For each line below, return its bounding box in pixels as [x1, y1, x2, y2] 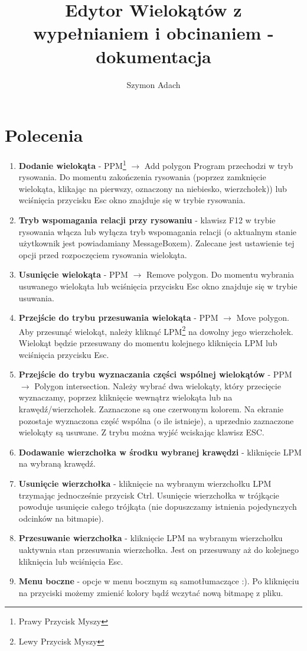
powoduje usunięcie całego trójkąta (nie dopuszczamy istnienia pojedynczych [18, 500, 297, 513]
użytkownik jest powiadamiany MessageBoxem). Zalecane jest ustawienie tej [18, 237, 295, 249]
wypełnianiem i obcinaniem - [33, 21, 274, 45]
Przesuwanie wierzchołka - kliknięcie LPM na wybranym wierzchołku [18, 532, 283, 544]
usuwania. [18, 291, 54, 304]
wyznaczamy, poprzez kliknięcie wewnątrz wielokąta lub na [18, 391, 233, 403]
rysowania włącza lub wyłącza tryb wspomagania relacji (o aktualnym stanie [18, 225, 296, 237]
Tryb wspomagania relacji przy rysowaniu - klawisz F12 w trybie [18, 214, 276, 226]
